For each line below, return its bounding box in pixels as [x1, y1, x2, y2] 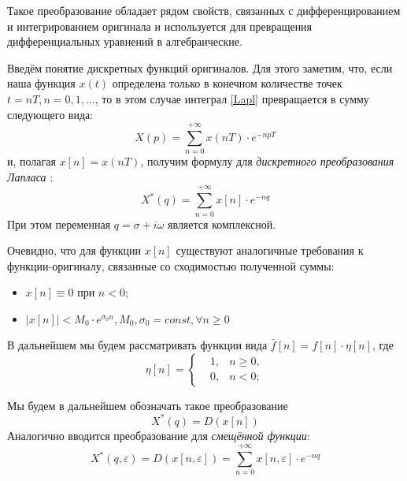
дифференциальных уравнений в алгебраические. [7, 33, 242, 50]
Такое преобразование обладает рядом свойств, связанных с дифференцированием [7, 2, 401, 18]
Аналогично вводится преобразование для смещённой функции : [7, 427, 310, 443]
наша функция [7, 75, 76, 91]
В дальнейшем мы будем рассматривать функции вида [7, 336, 268, 352]
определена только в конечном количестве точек [112, 75, 342, 91]
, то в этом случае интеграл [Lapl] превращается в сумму [94, 90, 369, 106]
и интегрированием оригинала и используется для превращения [7, 17, 313, 34]
